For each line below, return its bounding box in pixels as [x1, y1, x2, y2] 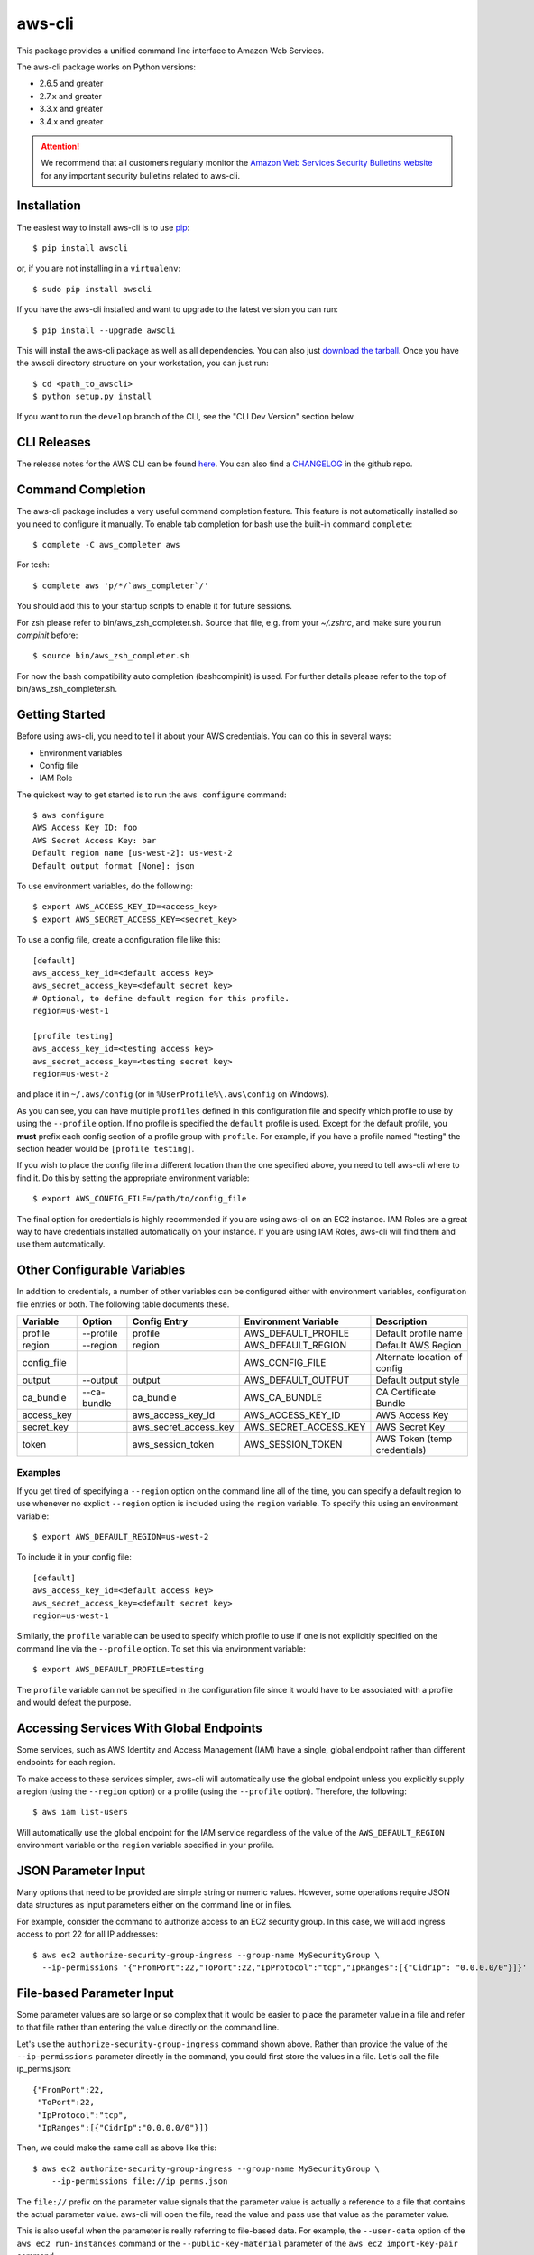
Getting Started [16, 707, 106, 723]
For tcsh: [16, 559, 50, 570]
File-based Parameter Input [16, 1985, 175, 2001]
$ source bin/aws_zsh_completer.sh [32, 650, 190, 661]
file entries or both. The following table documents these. [16, 1299, 230, 1310]
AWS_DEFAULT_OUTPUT [244, 1374, 350, 1386]
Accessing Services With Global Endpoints [16, 1720, 263, 1735]
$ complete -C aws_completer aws [32, 539, 180, 550]
